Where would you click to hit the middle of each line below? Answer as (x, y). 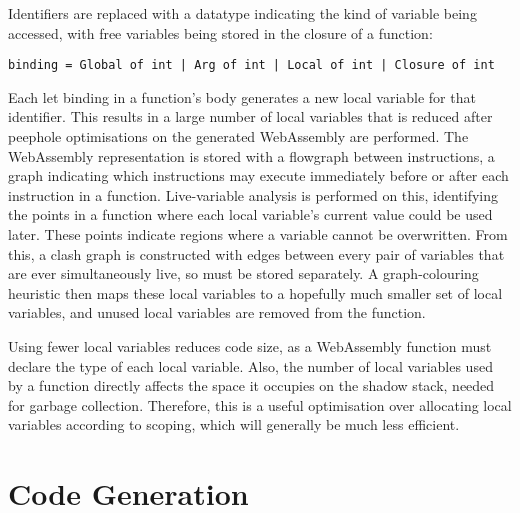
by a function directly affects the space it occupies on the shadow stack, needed (251, 385)
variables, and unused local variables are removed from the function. (217, 312)
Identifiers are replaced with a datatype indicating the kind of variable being (242, 13)
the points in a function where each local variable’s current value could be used (250, 214)
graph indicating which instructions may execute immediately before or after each (258, 175)
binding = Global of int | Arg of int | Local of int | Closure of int (251, 65)
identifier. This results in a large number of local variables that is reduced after (250, 116)
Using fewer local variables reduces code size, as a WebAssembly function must (250, 345)
